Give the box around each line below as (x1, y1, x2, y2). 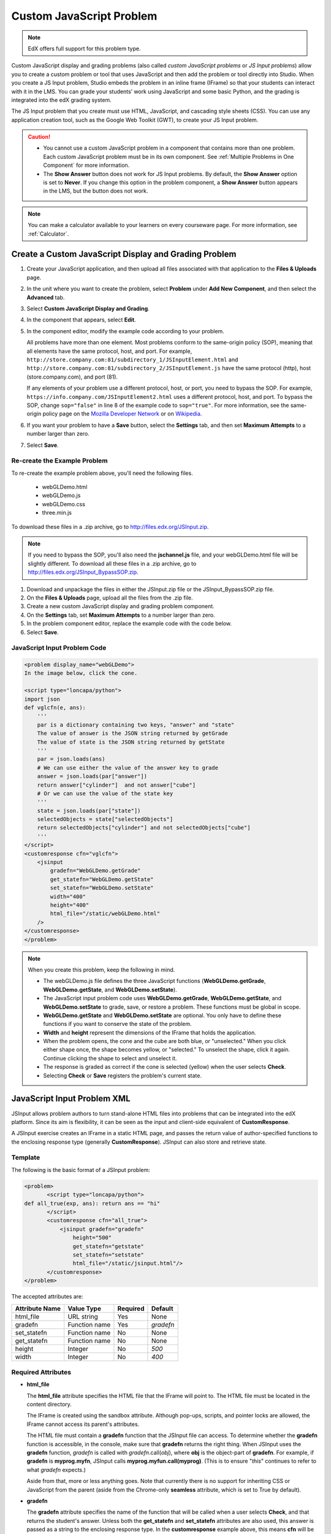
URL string (67, 1312, 98, 1320)
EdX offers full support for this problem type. (28, 45, 141, 52)
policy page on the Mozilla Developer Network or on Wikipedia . (42, 410, 202, 417)
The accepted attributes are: (11, 1293, 83, 1300)
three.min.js (42, 509, 72, 517)
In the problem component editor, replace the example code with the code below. (26, 620, 232, 627)
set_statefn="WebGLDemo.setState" (50, 884, 154, 892)
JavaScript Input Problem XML (11, 1093, 131, 1104)
